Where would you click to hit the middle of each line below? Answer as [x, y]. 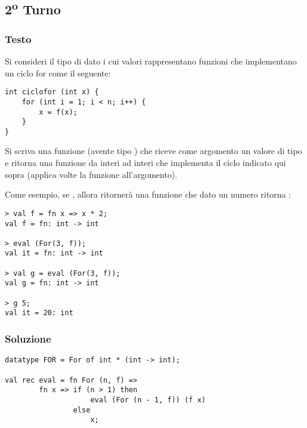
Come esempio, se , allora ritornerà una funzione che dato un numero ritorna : [148, 194]
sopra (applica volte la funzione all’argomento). [91, 174]
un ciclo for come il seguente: [58, 73]
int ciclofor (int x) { [52, 92]
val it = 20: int [39, 313]
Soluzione [28, 338]
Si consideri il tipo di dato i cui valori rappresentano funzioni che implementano [151, 61]
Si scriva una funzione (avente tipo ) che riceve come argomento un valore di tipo [153, 151]
